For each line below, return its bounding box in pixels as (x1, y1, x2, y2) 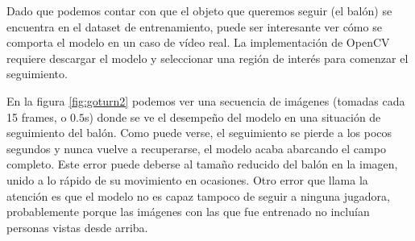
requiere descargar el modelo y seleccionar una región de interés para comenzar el (6, 49, 409, 66)
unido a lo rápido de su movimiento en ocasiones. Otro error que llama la (6, 171, 368, 188)
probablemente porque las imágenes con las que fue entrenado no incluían (6, 203, 370, 220)
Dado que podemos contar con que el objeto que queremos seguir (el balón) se (6, 2, 392, 19)
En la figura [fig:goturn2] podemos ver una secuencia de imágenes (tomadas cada (6, 92, 405, 109)
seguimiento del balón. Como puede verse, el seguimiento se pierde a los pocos (6, 124, 392, 141)
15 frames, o (6, 108, 67, 125)
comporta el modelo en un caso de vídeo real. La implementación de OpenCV (6, 34, 390, 51)
